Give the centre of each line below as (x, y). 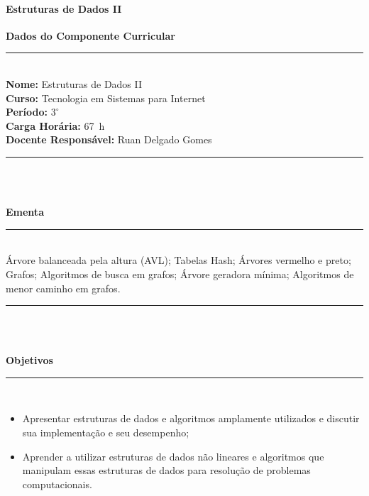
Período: (27, 112)
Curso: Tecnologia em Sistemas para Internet (106, 98)
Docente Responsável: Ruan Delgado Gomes (109, 139)
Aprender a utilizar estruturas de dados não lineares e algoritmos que (173, 456)
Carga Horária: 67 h (55, 125)
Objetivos (29, 360)
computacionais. (57, 484)
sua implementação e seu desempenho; (106, 432)
